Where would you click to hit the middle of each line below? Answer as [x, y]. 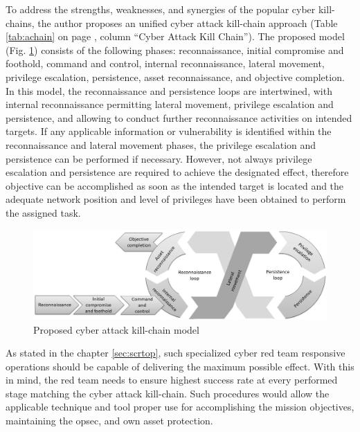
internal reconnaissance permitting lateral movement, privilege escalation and [170, 104]
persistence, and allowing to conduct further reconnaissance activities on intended [179, 117]
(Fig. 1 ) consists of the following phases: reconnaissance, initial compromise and [175, 49]
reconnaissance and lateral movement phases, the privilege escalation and [161, 144]
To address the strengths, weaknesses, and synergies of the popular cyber [161, 9]
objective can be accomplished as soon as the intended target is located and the [175, 185]
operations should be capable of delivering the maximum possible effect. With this [180, 366]
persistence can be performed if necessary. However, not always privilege [159, 158]
